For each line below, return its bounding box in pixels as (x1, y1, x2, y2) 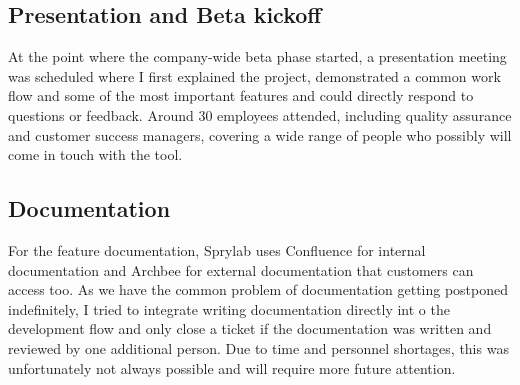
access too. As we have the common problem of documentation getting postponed (8, 279, 509, 300)
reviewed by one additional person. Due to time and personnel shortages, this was (8, 337, 509, 358)
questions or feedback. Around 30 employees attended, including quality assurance (8, 104, 512, 125)
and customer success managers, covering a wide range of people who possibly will (8, 124, 512, 145)
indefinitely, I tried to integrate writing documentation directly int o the (8, 298, 450, 319)
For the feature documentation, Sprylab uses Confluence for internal (8, 239, 426, 260)
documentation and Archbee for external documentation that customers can (8, 259, 474, 280)
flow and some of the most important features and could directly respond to (8, 85, 474, 106)
